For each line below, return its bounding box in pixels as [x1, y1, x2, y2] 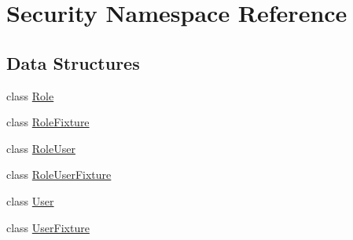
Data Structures [6, 50, 140, 75]
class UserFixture [6, 219, 90, 235]
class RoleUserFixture [6, 166, 112, 183]
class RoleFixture [6, 114, 90, 130]
